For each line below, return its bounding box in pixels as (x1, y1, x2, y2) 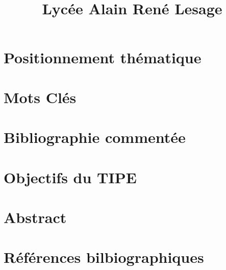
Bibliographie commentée (4, 127, 186, 148)
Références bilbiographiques (4, 247, 204, 267)
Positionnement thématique (4, 46, 202, 67)
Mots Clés (4, 86, 77, 107)
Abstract (4, 207, 67, 228)
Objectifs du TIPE (4, 166, 137, 187)
